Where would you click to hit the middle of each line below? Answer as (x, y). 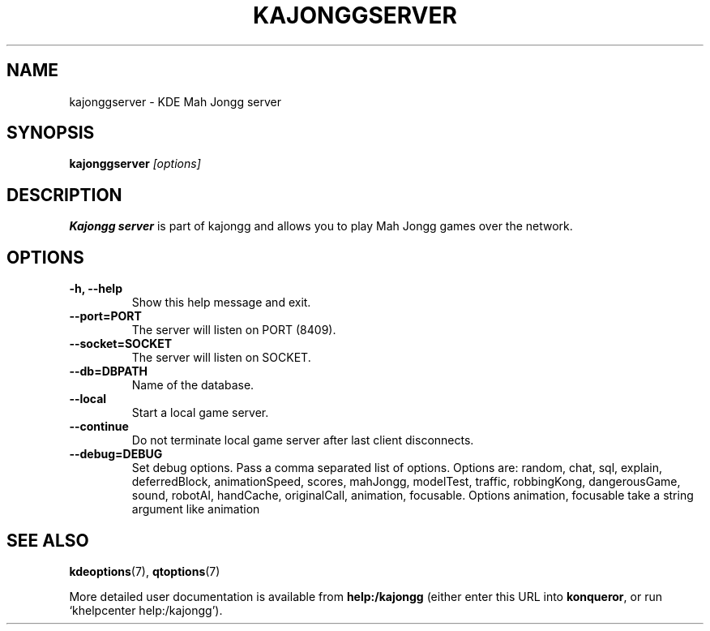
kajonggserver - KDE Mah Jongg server (175, 101)
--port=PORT (105, 316)
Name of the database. (193, 385)
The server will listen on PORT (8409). (234, 330)
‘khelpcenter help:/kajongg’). (146, 610)
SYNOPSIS (51, 133)
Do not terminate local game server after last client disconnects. (303, 440)
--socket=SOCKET (121, 344)
